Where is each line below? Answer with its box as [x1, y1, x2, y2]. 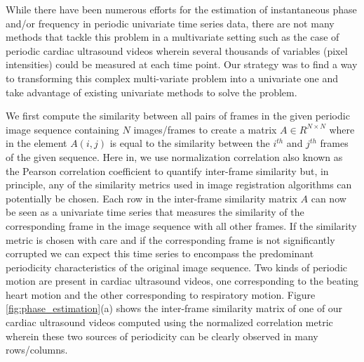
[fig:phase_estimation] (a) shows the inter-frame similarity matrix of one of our [6, 301, 343, 316]
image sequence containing [6, 122, 119, 136]
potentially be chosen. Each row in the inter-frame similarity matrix [6, 190, 297, 205]
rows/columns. [6, 342, 68, 357]
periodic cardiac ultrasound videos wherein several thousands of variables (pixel [6, 43, 348, 58]
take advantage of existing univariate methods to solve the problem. [6, 84, 297, 99]
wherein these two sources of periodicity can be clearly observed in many [6, 328, 318, 343]
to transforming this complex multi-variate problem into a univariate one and [6, 70, 339, 85]
